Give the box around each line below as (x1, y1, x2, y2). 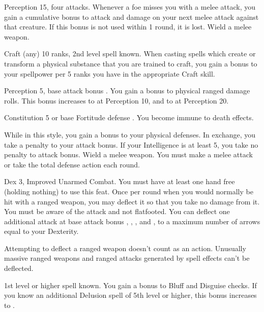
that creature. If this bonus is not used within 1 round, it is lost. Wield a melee (4, 21, 252, 32)
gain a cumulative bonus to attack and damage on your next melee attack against (4, 11, 259, 22)
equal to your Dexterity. (4, 226, 79, 236)
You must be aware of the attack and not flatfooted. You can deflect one (4, 206, 230, 217)
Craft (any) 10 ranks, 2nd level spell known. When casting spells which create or (4, 48, 256, 59)
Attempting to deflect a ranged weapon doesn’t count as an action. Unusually (4, 242, 246, 253)
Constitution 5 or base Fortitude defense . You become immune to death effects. (4, 112, 254, 123)
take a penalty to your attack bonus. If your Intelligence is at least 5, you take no (4, 139, 258, 150)
